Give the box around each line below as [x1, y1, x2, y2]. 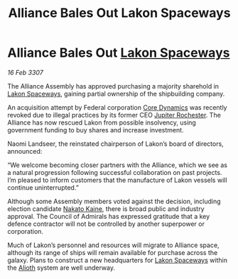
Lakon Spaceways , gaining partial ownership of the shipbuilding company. [7, 89, 225, 98]
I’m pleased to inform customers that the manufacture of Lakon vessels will [7, 176, 227, 184]
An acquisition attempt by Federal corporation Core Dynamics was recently [7, 103, 227, 111]
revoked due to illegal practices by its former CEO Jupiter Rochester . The [7, 110, 222, 119]
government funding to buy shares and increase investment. [7, 125, 184, 134]
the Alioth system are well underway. [7, 263, 116, 272]
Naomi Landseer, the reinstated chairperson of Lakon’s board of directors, [7, 139, 224, 148]
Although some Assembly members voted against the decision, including [7, 197, 222, 205]
